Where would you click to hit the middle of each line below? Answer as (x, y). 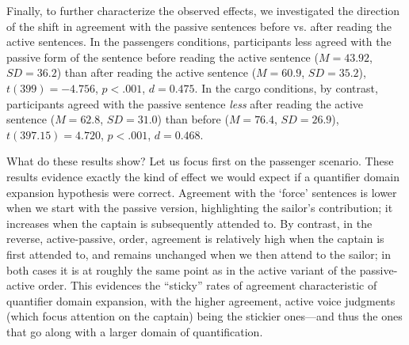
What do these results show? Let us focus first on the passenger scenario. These (200, 161)
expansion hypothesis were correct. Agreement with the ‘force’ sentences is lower (202, 192)
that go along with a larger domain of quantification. (135, 331)
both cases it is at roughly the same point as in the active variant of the (182, 269)
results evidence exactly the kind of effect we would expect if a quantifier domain (203, 176)
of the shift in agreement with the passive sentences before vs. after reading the (199, 26)
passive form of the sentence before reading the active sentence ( (162, 57)
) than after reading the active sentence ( (157, 72)
